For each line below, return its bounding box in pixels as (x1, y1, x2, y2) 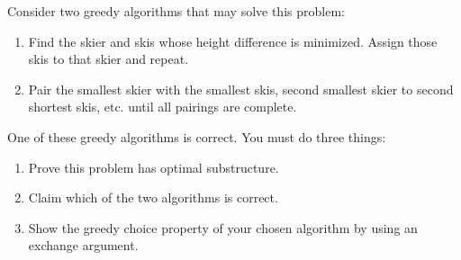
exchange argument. (28, 236, 139, 255)
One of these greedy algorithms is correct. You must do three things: (7, 127, 386, 146)
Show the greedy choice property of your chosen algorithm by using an (28, 218, 418, 237)
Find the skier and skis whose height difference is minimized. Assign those (28, 31, 438, 50)
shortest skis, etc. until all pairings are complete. (28, 97, 297, 116)
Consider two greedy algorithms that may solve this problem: (7, 2, 345, 20)
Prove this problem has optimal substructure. (28, 157, 279, 176)
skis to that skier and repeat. (28, 49, 189, 68)
